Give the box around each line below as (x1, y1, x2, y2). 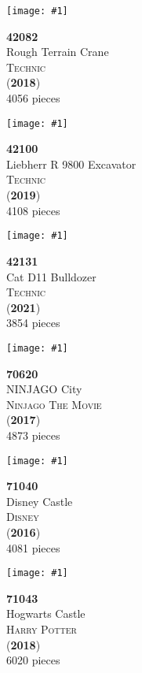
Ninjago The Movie (6, 396, 102, 412)
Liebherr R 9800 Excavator (6, 155, 137, 172)
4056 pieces (6, 90, 60, 106)
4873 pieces (6, 426, 60, 443)
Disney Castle (6, 493, 73, 509)
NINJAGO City (6, 381, 82, 397)
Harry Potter (6, 620, 77, 637)
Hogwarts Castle (6, 605, 86, 622)
